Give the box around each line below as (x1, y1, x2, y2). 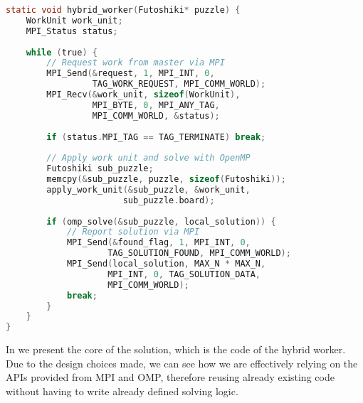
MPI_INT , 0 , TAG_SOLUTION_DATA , (107, 269, 261, 279)
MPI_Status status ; (26, 26, 118, 36)
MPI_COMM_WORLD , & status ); (92, 110, 220, 121)
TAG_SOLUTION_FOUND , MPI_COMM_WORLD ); (107, 248, 291, 259)
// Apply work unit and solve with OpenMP (46, 153, 251, 163)
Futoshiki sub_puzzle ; (46, 163, 154, 174)
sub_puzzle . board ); (122, 195, 215, 205)
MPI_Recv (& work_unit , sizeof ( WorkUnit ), (46, 90, 241, 100)
